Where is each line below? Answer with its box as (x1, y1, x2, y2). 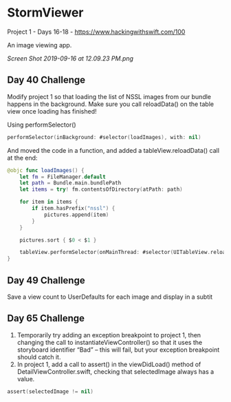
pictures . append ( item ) (43, 211, 109, 218)
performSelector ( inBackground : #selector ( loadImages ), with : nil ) (7, 134, 201, 140)
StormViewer (7, 5, 84, 21)
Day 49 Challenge (7, 274, 85, 286)
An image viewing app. (7, 41, 72, 49)
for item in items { (19, 198, 78, 206)
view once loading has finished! (7, 107, 97, 115)
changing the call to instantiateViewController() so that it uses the (16, 338, 203, 346)
